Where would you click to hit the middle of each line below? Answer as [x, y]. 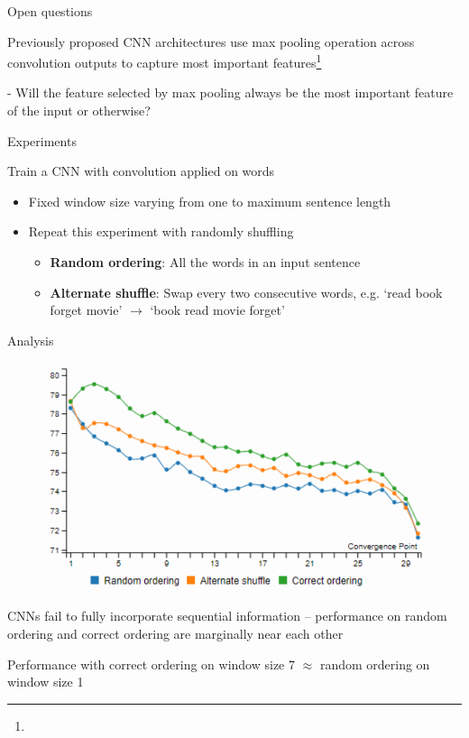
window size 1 [46, 682]
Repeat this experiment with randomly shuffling [161, 231]
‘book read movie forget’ [217, 310]
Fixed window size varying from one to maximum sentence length [210, 201]
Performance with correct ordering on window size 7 [151, 664]
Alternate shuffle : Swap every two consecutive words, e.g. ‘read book [246, 292]
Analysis [31, 340]
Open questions [50, 11]
